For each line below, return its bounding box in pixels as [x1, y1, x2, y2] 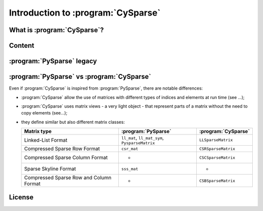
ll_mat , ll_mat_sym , [121, 134, 164, 141]
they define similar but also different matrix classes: [21, 119, 125, 125]
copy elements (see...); [21, 110, 68, 116]
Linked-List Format [24, 136, 68, 143]
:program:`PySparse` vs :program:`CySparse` [9, 73, 151, 81]
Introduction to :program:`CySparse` [9, 7, 161, 18]
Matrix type [24, 128, 52, 135]
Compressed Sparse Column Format [24, 154, 108, 161]
